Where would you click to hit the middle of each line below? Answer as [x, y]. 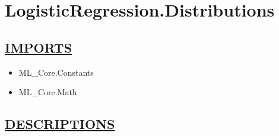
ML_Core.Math [48, 92]
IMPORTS [39, 47]
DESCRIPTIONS [60, 124]
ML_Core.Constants [56, 72]
